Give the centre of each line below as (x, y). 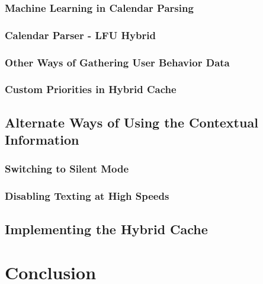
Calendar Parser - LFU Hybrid (80, 35)
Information (42, 140)
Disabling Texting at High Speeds (87, 196)
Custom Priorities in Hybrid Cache (91, 89)
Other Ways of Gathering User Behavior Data (117, 62)
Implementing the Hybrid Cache (106, 229)
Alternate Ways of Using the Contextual (131, 122)
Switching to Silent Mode (67, 169)
